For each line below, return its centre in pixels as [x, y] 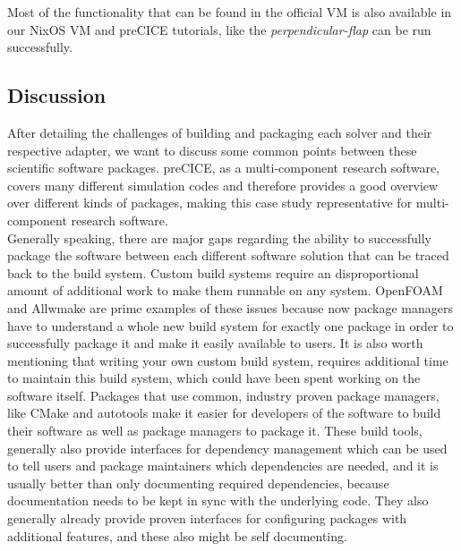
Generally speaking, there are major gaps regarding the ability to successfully [220, 237]
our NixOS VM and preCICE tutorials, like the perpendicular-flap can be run [219, 29]
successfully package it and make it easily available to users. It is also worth [215, 343]
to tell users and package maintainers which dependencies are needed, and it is [223, 466]
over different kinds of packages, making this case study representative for [210, 203]
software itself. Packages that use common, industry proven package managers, [223, 395]
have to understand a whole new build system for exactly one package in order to [230, 325]
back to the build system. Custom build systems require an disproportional [213, 272]
